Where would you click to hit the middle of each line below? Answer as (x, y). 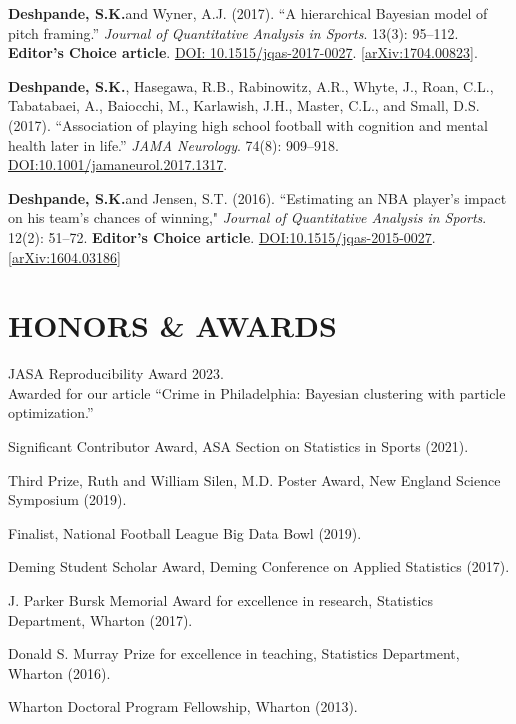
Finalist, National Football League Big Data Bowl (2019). (185, 532)
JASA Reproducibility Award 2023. (116, 373)
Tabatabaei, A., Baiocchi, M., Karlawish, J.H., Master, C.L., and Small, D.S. (244, 105)
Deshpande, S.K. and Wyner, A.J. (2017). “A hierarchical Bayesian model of (248, 13)
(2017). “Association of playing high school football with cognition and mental (248, 124)
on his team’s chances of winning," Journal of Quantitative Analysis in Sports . (247, 217)
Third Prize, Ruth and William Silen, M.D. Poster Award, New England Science (254, 479)
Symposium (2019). (67, 499)
